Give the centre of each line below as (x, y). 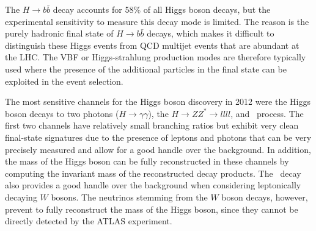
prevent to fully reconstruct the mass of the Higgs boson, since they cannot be (152, 209)
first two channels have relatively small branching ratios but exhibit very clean (152, 125)
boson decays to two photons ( (62, 113)
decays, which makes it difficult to (211, 33)
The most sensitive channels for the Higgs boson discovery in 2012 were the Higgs (158, 101)
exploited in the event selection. (64, 81)
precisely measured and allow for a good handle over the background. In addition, (158, 149)
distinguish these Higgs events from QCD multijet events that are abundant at (152, 45)
